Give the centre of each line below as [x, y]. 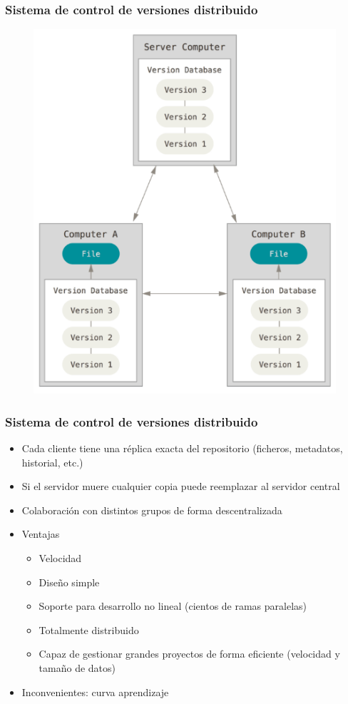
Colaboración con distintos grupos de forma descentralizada [152, 510]
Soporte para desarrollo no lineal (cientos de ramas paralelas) [173, 606]
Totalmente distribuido [89, 629]
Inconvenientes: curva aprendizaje [95, 692]
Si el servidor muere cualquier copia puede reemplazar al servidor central [181, 486]
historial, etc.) [52, 462]
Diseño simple [69, 582]
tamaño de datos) [77, 667]
